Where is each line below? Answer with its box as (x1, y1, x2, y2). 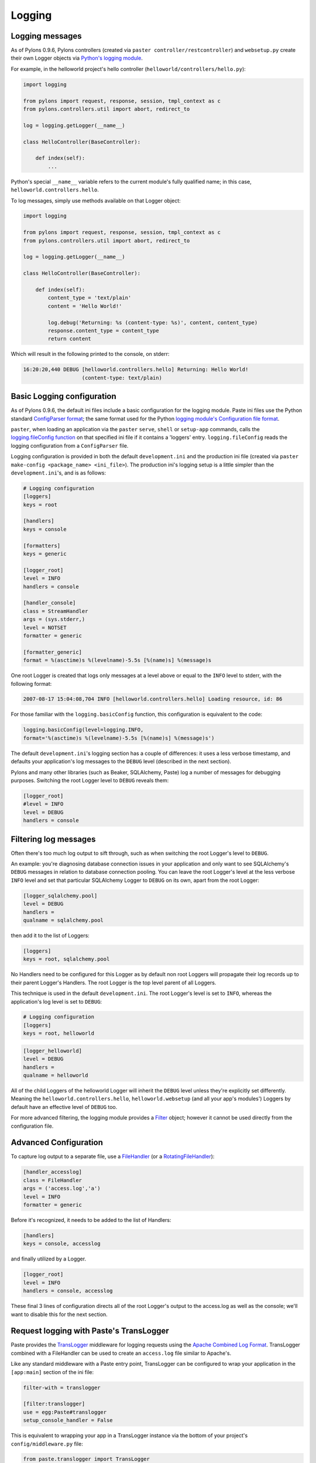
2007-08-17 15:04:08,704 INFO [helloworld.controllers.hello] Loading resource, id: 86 (23, 696, 283, 702)
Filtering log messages (11, 834, 96, 844)
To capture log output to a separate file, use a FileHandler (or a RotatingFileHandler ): (11, 1153, 215, 1160)
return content (47, 335, 92, 342)
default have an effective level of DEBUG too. (11, 1103, 118, 1110)
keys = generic (23, 551, 67, 557)
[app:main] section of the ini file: (11, 1368, 94, 1375)
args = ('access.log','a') (23, 1185, 101, 1192)
